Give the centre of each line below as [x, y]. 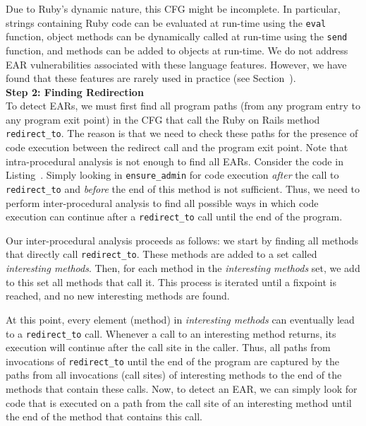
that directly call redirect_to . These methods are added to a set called [161, 254]
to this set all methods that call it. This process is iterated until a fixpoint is [171, 282]
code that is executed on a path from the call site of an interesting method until [179, 402]
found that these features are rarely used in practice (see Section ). [151, 78]
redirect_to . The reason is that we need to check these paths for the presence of [182, 133]
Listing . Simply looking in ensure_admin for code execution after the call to [172, 175]
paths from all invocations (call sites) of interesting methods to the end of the [174, 375]
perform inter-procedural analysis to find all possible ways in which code [162, 202]
